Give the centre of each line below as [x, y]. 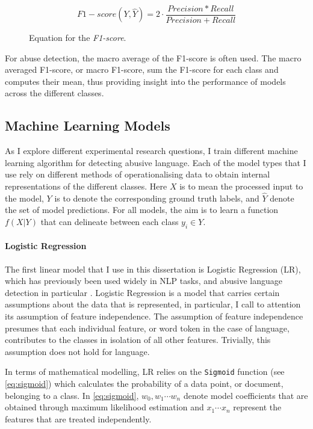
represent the [257, 407]
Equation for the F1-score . [78, 38]
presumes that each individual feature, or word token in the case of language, [147, 328]
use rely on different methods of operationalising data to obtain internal [138, 174]
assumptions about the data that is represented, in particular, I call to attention [153, 304]
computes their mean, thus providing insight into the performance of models [145, 81]
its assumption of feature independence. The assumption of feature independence [154, 316]
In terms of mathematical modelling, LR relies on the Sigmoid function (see [145, 372]
